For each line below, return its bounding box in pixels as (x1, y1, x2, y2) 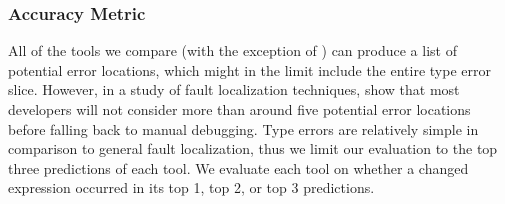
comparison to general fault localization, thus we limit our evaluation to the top (8, 138, 498, 159)
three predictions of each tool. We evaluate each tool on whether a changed (8, 157, 469, 178)
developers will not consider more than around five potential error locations (8, 99, 471, 119)
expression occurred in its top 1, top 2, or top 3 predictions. (8, 177, 375, 198)
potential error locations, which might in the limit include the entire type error (8, 59, 491, 80)
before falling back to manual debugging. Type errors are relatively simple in (8, 118, 479, 139)
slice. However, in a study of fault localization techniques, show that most (8, 79, 460, 100)
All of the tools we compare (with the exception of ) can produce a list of (8, 40, 457, 61)
